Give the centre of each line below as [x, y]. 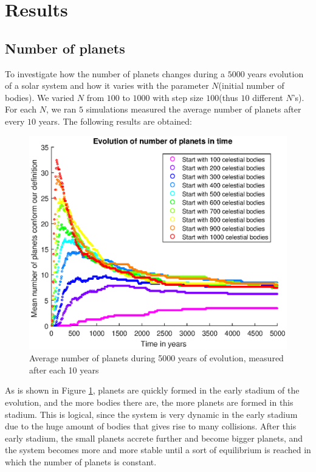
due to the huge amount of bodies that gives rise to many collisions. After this [151, 426]
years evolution [276, 73]
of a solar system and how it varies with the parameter [107, 85]
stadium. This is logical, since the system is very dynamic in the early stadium [151, 414]
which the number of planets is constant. [81, 462]
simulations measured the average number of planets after [194, 109]
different [268, 97]
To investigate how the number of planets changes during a [115, 73]
